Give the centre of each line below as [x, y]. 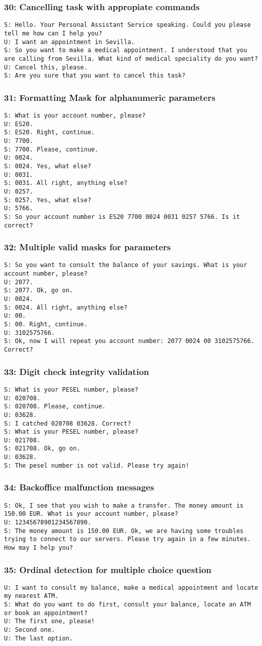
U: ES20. [19, 124]
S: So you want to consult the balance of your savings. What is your [126, 265]
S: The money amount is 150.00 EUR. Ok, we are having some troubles [124, 531]
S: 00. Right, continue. [46, 325]
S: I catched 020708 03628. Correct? [68, 423]
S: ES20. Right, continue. [49, 132]
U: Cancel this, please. [46, 67]
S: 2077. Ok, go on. [39, 291]
